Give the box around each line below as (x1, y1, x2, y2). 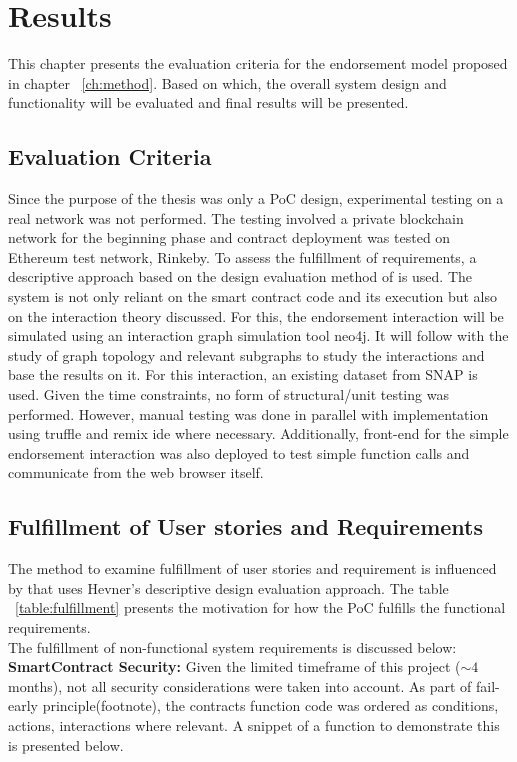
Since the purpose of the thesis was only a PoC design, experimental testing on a (8, 188, 504, 209)
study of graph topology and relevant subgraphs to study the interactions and (8, 344, 485, 365)
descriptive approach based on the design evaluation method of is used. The (8, 266, 473, 287)
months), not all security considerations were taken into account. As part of (8, 675, 472, 696)
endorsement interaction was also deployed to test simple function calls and (8, 442, 470, 463)
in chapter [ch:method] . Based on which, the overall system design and (8, 72, 447, 93)
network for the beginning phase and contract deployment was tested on (8, 227, 451, 248)
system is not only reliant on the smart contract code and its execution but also (8, 286, 497, 307)
